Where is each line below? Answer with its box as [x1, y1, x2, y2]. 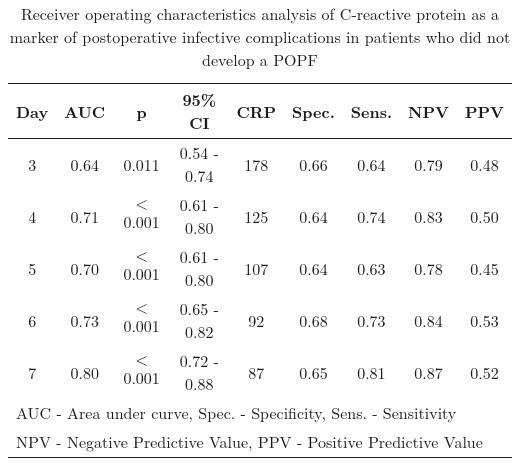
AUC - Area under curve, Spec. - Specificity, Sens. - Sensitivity [16, 401, 457, 424]
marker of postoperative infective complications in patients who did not [9, 25, 511, 48]
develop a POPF [202, 48, 318, 71]
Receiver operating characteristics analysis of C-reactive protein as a [20, 2, 500, 25]
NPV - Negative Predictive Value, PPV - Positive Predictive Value [16, 430, 483, 453]
